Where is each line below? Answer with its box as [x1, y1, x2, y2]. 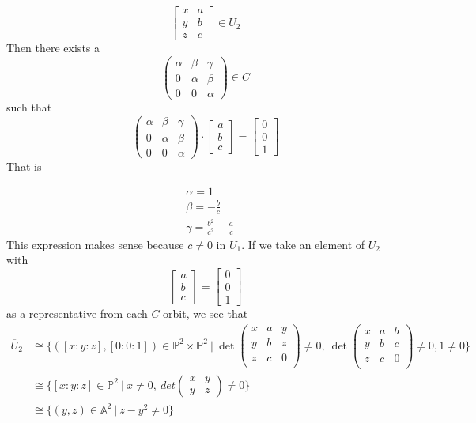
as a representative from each [6, 305, 148, 322]
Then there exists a [6, 40, 100, 56]
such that [6, 98, 52, 115]
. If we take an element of [241, 236, 365, 252]
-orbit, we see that [159, 305, 248, 322]
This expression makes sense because [6, 236, 184, 252]
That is [6, 157, 42, 174]
